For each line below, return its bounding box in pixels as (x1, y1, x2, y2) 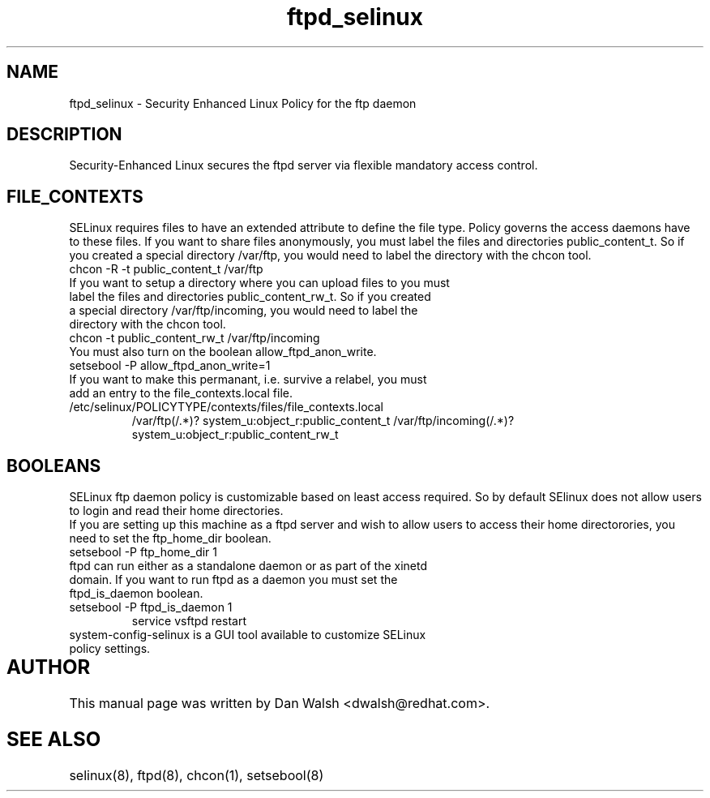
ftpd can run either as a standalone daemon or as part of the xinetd (69, 559, 428, 573)
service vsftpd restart (131, 614, 246, 629)
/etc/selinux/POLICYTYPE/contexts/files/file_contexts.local (69, 400, 383, 414)
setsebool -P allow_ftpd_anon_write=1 (69, 358, 271, 373)
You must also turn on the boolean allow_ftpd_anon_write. (69, 345, 377, 359)
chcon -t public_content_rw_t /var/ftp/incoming (69, 331, 320, 345)
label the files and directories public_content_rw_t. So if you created (69, 290, 431, 304)
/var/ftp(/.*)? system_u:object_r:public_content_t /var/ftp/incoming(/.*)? (131, 414, 515, 428)
